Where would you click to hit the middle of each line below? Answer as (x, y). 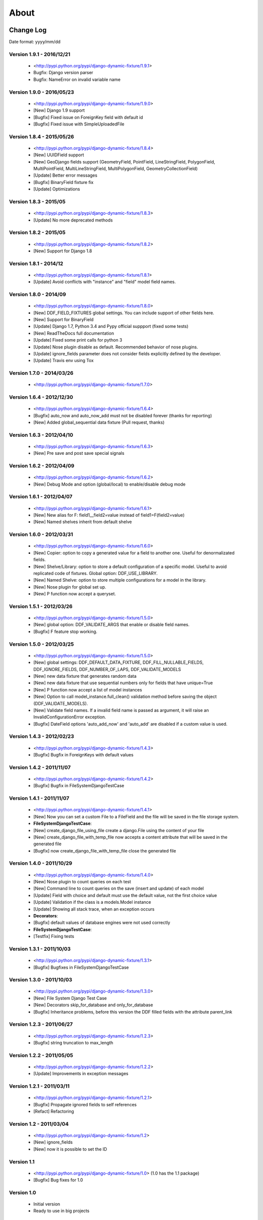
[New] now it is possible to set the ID (70, 1149)
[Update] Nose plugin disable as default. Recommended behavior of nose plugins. (116, 347)
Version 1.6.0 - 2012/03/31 (41, 534)
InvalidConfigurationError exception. (70, 717)
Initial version (47, 1204)
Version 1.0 (23, 1192)
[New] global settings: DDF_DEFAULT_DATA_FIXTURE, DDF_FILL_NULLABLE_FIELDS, (119, 662)
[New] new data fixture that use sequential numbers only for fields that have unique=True (123, 683)
